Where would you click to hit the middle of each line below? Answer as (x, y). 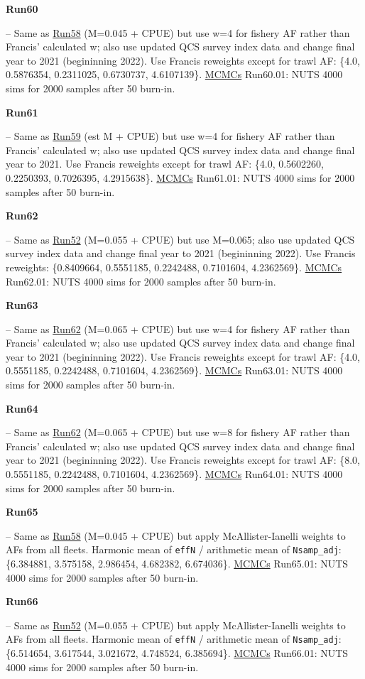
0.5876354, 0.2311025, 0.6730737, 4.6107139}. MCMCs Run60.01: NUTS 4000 (174, 74)
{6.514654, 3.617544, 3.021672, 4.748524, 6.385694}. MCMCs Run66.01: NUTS (177, 653)
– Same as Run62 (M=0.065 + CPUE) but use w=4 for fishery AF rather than (178, 328)
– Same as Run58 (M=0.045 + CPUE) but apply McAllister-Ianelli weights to (176, 535)
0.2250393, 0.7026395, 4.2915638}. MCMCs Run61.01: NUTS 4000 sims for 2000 (180, 177)
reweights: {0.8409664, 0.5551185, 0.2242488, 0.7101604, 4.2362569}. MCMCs (174, 267)
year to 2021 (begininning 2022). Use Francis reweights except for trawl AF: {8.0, (183, 460)
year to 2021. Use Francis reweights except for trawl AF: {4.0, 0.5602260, (165, 164)
